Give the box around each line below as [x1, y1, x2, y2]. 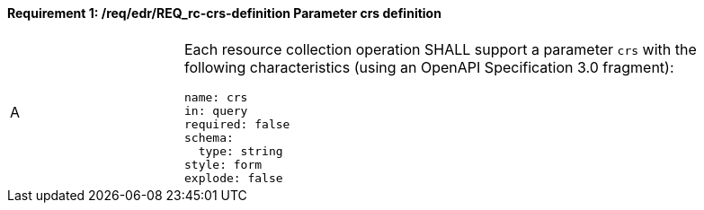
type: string [198, 144, 283, 158]
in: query [184, 103, 248, 118]
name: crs [184, 90, 248, 104]
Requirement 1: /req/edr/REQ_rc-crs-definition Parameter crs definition [7, 5, 441, 21]
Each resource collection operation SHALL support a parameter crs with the [184, 39, 697, 58]
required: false [184, 117, 290, 131]
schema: [184, 130, 234, 144]
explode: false [184, 171, 283, 185]
